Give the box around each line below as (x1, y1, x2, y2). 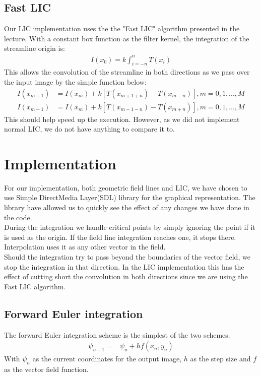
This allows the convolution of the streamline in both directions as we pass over (4, 67, 250, 77)
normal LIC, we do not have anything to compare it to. (4, 123, 175, 134)
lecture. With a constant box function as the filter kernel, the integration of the (4, 33, 249, 43)
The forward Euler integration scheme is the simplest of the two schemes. (4, 329, 230, 340)
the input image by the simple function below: (4, 76, 147, 87)
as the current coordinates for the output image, (32, 353, 182, 364)
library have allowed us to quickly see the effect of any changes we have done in (4, 202, 249, 213)
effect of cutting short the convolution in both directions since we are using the (4, 271, 248, 282)
